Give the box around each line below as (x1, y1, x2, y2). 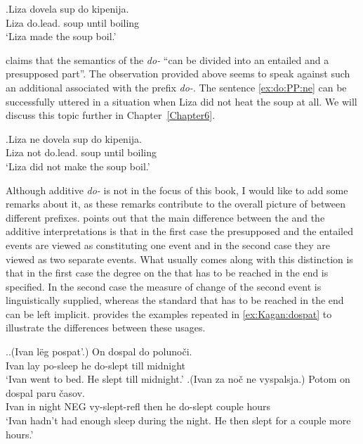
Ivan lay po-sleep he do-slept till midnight (6, 357, 186, 372)
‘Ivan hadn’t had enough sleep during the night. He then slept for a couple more (6, 413, 351, 428)
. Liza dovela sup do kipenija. (6, 1, 129, 15)
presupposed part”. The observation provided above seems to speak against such (6, 66, 350, 81)
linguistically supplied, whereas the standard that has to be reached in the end (6, 293, 344, 307)
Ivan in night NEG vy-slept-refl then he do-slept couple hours (6, 399, 271, 414)
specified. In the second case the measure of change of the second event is (6, 279, 322, 293)
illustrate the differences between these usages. (6, 320, 206, 335)
